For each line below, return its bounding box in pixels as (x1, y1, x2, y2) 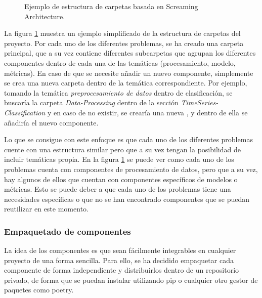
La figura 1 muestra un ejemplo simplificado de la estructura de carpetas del (4, 28, 241, 38)
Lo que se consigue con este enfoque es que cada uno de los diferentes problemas (4, 134, 253, 145)
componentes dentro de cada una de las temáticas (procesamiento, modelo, (4, 57, 236, 68)
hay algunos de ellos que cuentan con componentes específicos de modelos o (4, 174, 238, 184)
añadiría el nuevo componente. (4, 117, 99, 127)
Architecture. (24, 11, 65, 21)
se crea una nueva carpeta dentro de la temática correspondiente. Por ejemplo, (4, 77, 247, 88)
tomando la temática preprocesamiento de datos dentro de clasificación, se (4, 87, 233, 98)
